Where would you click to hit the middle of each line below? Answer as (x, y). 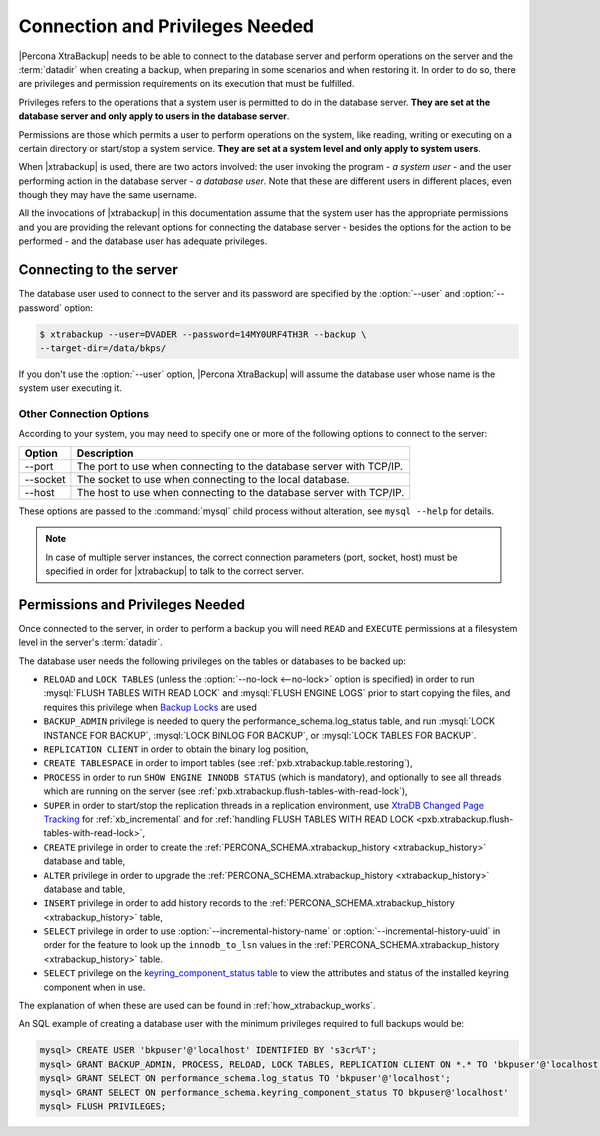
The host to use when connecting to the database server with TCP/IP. (240, 492)
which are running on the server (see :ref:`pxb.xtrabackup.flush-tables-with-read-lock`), (226, 791)
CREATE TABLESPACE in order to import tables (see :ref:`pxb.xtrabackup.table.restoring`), (228, 763)
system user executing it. (70, 388)
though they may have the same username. (107, 195)
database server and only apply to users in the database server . (154, 116)
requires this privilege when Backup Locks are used (150, 707)
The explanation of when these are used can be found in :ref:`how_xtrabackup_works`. (197, 1006)
